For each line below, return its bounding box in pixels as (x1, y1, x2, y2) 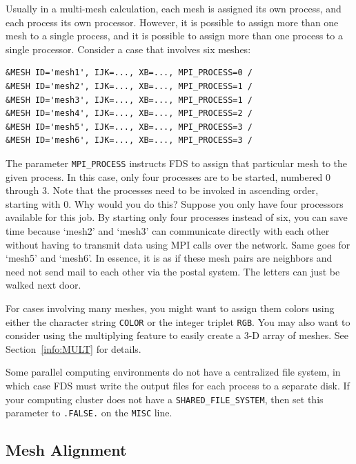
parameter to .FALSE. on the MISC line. (6, 405, 172, 420)
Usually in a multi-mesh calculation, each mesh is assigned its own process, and (6, 1, 342, 15)
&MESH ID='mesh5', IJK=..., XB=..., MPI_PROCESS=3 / (6, 122, 253, 132)
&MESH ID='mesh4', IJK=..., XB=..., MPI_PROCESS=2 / (6, 108, 253, 119)
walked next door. (6, 278, 81, 292)
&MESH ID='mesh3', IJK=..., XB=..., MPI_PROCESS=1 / (6, 95, 253, 105)
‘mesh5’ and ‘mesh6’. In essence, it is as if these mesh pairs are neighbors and (6, 251, 333, 265)
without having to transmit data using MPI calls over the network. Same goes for (6, 237, 350, 251)
